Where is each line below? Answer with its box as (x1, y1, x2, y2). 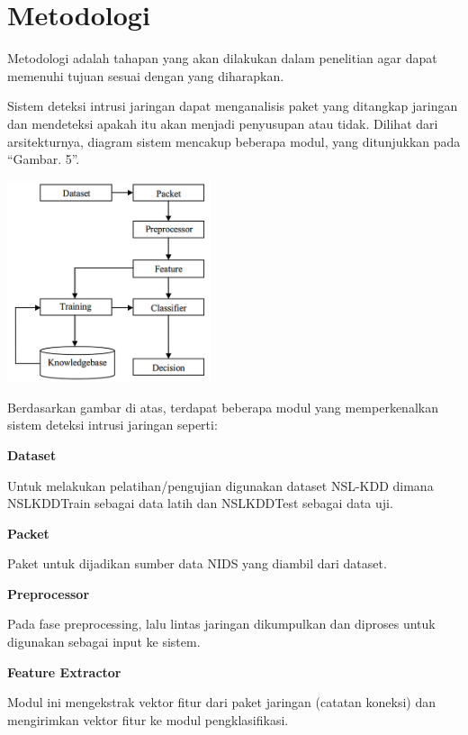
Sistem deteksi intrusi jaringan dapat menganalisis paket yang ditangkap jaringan (7, 96, 458, 115)
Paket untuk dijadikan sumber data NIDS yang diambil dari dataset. (7, 554, 387, 573)
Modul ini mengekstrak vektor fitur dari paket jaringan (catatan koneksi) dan (7, 693, 436, 712)
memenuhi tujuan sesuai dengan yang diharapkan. (7, 66, 284, 85)
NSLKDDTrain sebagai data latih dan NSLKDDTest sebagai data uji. (7, 494, 393, 513)
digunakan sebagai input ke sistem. (7, 632, 201, 651)
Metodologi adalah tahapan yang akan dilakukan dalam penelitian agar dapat (7, 49, 437, 68)
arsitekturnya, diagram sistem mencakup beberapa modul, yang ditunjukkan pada (7, 132, 461, 150)
